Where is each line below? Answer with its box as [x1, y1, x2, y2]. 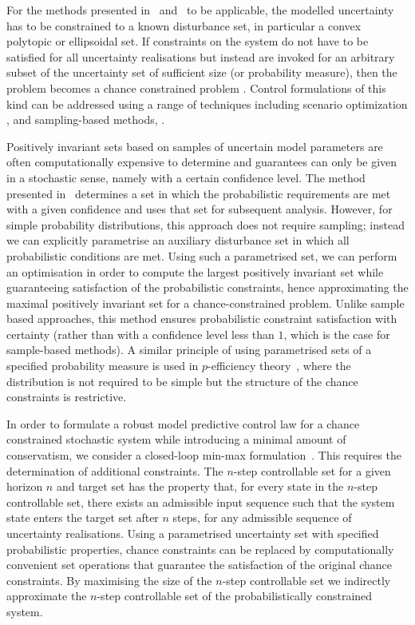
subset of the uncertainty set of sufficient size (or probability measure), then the [6, 64, 397, 81]
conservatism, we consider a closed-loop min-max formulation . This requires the [6, 447, 401, 464]
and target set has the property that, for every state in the [56, 478, 344, 495]
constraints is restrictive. [6, 388, 127, 405]
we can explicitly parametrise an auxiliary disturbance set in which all [6, 232, 350, 249]
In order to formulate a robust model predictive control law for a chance [6, 415, 360, 432]
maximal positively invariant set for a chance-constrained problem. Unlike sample [6, 294, 405, 311]
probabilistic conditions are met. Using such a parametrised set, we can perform [6, 247, 397, 264]
